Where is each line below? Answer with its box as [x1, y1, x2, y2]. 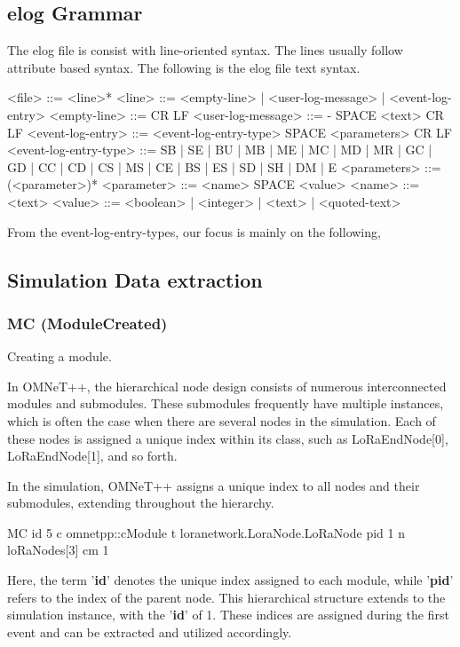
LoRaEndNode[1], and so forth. [7, 446, 178, 465]
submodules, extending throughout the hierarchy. [7, 493, 274, 512]
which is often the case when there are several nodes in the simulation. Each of [7, 411, 436, 430]
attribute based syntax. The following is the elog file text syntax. [7, 58, 361, 76]
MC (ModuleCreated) [7, 312, 168, 334]
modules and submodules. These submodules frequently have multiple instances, [7, 394, 444, 413]
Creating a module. [7, 347, 112, 366]
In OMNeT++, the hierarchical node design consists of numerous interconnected [7, 376, 447, 395]
